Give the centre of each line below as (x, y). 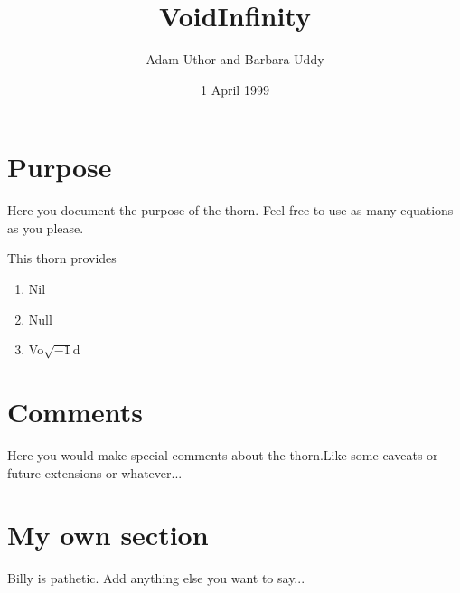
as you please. (46, 227)
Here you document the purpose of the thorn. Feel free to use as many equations (230, 210)
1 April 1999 (235, 89)
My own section (108, 535)
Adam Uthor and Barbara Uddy (235, 59)
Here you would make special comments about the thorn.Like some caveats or (223, 454)
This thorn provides (62, 258)
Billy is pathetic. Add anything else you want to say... (156, 578)
